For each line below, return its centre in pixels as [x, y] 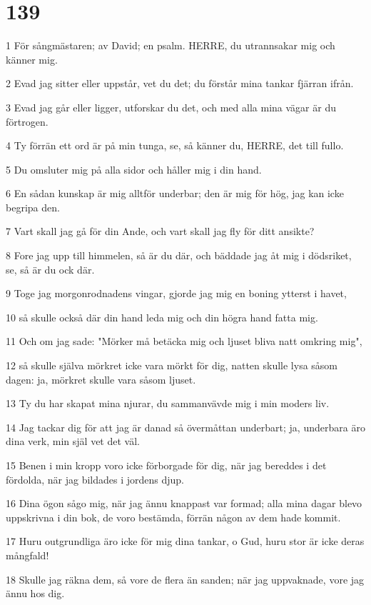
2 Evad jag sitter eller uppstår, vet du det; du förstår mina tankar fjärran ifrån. [180, 83]
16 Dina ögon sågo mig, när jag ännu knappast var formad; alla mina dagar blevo [184, 503]
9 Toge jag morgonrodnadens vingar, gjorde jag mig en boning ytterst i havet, [176, 293]
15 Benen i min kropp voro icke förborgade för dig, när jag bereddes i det [166, 465]
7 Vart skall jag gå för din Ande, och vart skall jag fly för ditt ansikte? [160, 231]
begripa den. [33, 207]
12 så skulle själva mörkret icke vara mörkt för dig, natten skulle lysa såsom [172, 365]
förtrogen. [27, 121]
